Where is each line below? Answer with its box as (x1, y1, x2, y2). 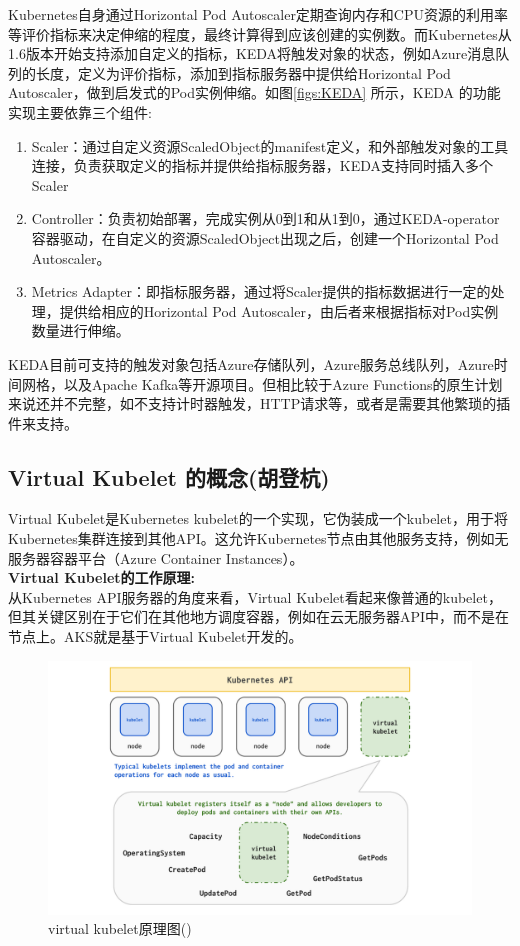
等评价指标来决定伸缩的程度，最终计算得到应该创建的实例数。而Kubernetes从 (8, 23, 512, 44)
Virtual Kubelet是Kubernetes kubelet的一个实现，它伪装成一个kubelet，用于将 (8, 508, 508, 529)
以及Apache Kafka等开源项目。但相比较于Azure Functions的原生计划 (63, 373, 503, 394)
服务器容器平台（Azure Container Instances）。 (8, 547, 304, 568)
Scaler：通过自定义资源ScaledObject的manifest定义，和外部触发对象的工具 (31, 135, 509, 156)
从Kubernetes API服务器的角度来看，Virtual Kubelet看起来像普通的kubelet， (8, 586, 502, 607)
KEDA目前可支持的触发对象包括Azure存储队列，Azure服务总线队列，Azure (8, 353, 494, 374)
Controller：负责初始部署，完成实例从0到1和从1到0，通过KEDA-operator (31, 208, 500, 229)
